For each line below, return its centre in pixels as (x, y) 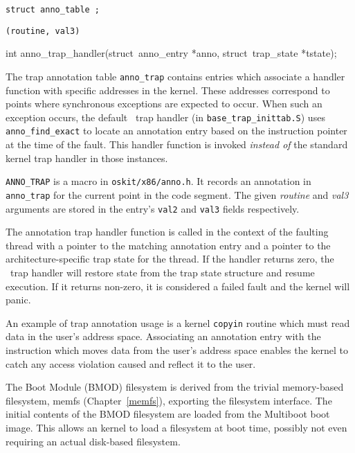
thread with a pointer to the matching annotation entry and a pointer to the (168, 245)
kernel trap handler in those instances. (87, 158)
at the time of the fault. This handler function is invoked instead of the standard (177, 144)
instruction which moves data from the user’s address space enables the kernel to (177, 350)
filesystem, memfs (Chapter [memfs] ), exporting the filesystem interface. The (169, 400)
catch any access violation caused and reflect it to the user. (131, 363)
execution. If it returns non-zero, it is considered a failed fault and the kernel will (178, 286)
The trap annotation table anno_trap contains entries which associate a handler (175, 76)
